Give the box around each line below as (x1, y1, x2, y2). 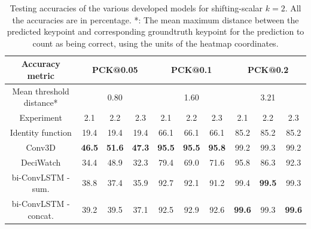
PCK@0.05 (92, 63, 138, 76)
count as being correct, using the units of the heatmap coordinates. (32, 36, 279, 49)
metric (27, 69, 54, 81)
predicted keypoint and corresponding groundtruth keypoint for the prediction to (7, 25, 304, 38)
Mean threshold (12, 84, 69, 97)
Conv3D (26, 141, 56, 153)
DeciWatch (21, 155, 61, 168)
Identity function (10, 126, 72, 139)
